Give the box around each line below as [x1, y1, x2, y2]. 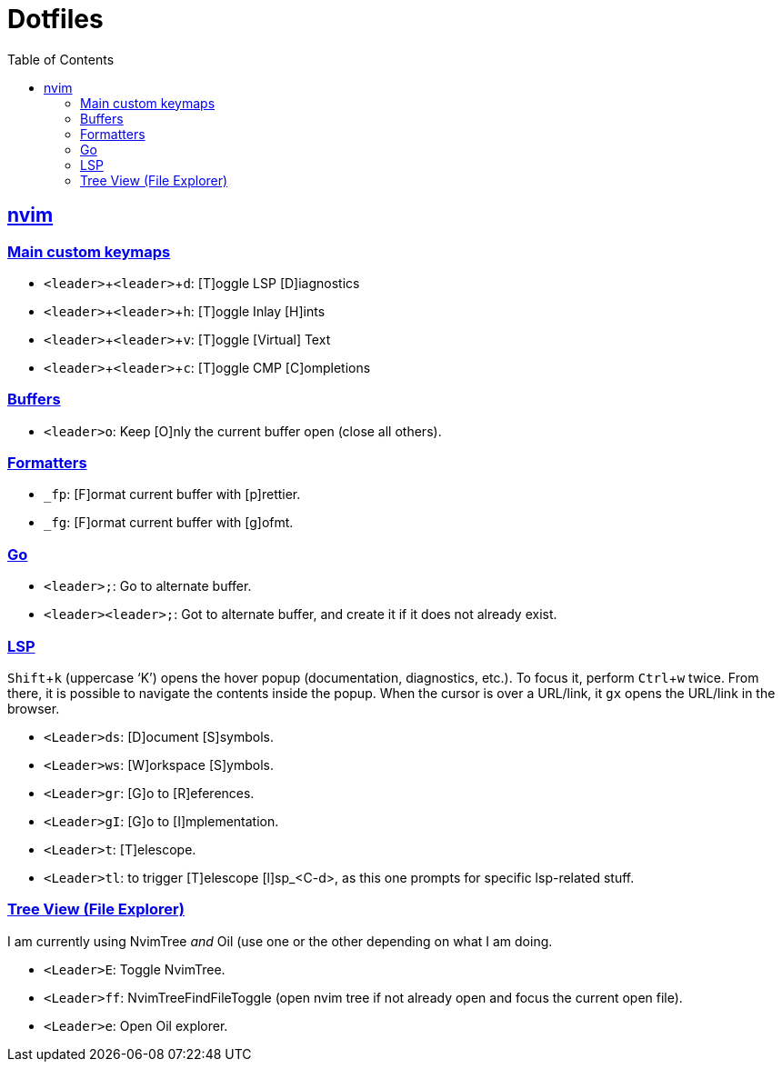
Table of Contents [7, 51, 115, 67]
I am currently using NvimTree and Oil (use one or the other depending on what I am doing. [7, 933, 553, 949]
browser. [7, 700, 60, 716]
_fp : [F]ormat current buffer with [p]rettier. [44, 486, 301, 503]
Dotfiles [7, 4, 104, 35]
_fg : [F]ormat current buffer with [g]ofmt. [44, 515, 294, 531]
